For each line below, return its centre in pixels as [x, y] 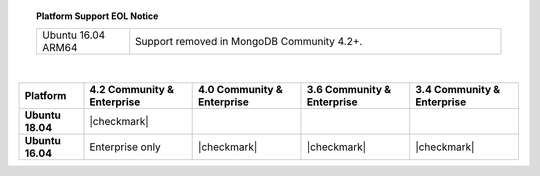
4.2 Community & [132, 89]
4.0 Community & [241, 89]
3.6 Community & [349, 89]
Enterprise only [125, 147]
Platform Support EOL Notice [97, 16]
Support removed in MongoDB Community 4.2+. [249, 42]
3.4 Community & [458, 89]
